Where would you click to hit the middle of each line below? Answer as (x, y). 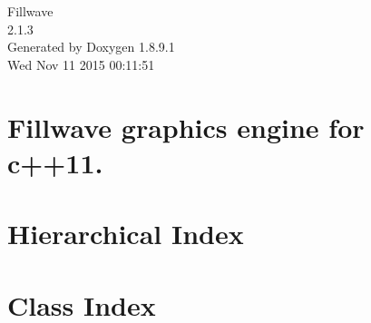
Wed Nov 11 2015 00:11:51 (81, 64)
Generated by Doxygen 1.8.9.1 (91, 47)
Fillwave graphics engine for (186, 127)
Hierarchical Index (126, 234)
